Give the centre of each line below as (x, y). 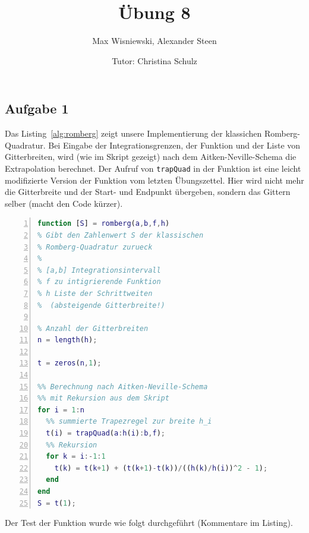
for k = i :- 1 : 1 (76, 457)
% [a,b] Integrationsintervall (99, 270)
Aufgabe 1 (37, 108)
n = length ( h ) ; (67, 340)
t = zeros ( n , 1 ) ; (70, 363)
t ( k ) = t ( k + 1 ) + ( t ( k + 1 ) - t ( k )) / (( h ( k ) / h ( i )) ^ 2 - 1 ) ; (161, 468)
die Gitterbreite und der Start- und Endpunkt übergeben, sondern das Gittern (148, 192)
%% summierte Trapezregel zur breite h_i (129, 422)
